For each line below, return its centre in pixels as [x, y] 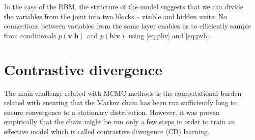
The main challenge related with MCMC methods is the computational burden [123, 93]
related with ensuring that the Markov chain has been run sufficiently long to [120, 102]
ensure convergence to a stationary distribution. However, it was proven [112, 112]
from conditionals [30, 35]
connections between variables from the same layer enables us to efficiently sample [127, 26]
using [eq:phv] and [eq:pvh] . [170, 35]
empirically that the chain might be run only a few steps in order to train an [120, 122]
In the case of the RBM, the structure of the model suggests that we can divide [124, 6]
